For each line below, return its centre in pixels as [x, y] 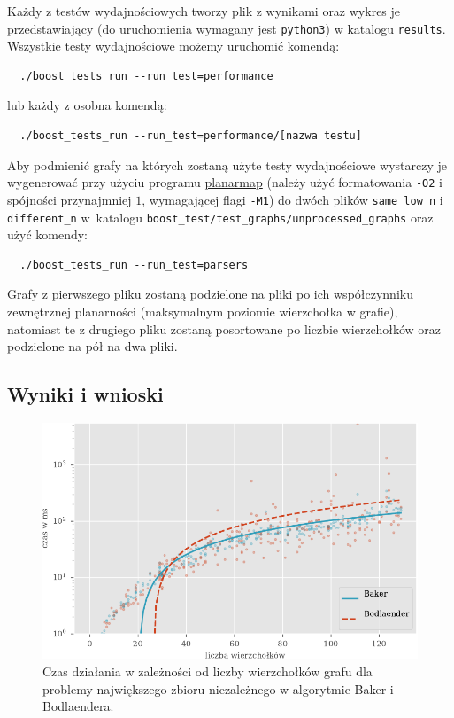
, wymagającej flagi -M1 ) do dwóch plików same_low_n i [292, 199]
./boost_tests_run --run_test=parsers [134, 265]
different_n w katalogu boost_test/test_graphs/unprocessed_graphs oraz [220, 217]
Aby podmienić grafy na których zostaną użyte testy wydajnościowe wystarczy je [227, 164]
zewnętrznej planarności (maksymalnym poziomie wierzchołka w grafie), [203, 311]
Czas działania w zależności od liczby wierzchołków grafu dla [208, 671]
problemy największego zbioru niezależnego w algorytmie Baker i [218, 688]
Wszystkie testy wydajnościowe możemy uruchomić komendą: [173, 46]
